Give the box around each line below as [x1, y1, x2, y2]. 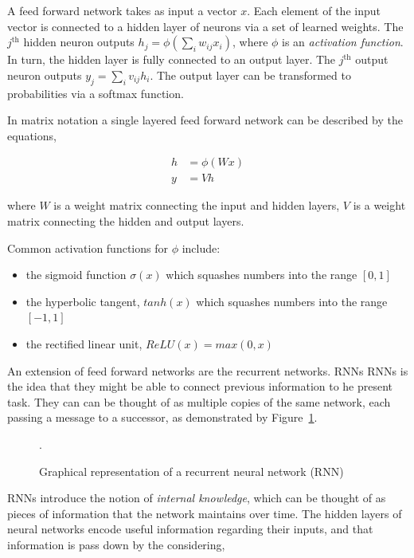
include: [182, 239, 221, 256]
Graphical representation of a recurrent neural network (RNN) [39, 462, 344, 479]
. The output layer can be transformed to [150, 66, 351, 83]
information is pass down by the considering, [7, 536, 225, 552]
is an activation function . [282, 33, 404, 50]
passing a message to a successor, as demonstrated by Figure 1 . [7, 409, 318, 426]
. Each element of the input [247, 2, 381, 18]
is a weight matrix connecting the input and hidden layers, [53, 197, 340, 214]
